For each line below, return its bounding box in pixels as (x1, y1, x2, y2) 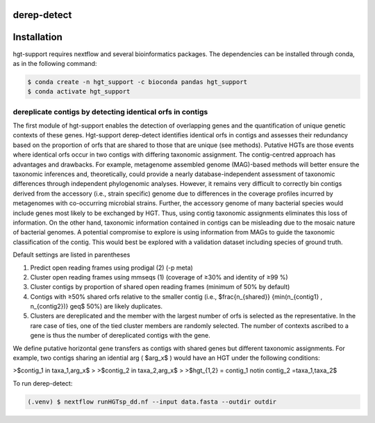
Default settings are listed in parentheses (12, 250, 131, 259)
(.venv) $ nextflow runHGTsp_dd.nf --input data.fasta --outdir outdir (27, 397, 277, 406)
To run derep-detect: (12, 379, 73, 388)
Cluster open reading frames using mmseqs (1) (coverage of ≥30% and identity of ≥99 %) (30, 273, 288, 281)
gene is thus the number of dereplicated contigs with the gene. (30, 331, 211, 340)
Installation (12, 31, 62, 43)
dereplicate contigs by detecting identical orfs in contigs (12, 107, 208, 116)
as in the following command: (12, 59, 97, 67)
